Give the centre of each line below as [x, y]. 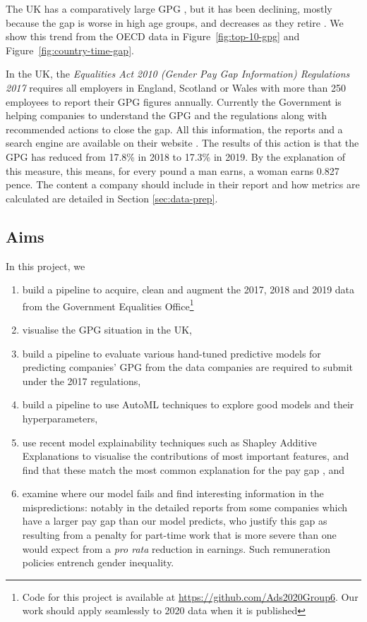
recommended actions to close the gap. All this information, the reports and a [174, 129]
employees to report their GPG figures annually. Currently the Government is [174, 101]
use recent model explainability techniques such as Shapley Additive [169, 442]
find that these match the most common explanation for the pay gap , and [183, 469]
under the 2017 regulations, [82, 380]
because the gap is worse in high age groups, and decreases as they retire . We [175, 22]
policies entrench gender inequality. [98, 562]
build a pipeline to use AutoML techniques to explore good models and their [188, 404]
